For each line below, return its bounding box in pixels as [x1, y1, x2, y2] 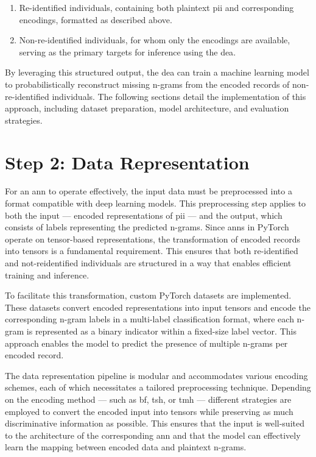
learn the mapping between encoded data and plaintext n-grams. [5, 441, 247, 453]
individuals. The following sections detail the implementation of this [52, 90, 306, 102]
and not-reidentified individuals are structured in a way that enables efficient [5, 257, 292, 269]
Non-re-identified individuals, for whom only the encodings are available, [19, 34, 290, 46]
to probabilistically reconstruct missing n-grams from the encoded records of [5, 77, 290, 90]
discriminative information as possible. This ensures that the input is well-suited [5, 417, 304, 430]
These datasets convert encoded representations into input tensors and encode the [5, 300, 311, 313]
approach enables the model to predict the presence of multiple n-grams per [5, 336, 288, 349]
